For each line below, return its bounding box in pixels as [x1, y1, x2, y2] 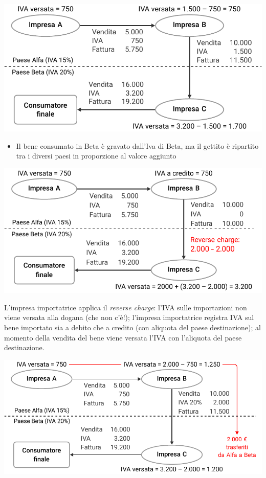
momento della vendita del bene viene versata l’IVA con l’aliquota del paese [4, 332, 242, 343]
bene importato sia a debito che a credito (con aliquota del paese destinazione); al [4, 322, 261, 332]
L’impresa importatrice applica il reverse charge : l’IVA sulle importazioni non [4, 302, 247, 312]
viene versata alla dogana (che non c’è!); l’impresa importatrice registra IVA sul [4, 312, 254, 323]
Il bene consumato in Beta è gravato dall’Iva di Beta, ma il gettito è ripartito [16, 140, 259, 151]
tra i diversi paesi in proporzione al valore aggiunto [16, 150, 176, 161]
